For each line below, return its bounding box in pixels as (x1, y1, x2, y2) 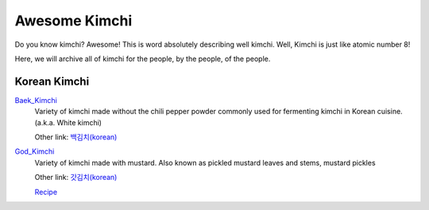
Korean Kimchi (14, 74, 90, 88)
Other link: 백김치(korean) (34, 132, 118, 142)
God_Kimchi (14, 147, 55, 156)
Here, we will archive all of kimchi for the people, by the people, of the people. (14, 54, 271, 63)
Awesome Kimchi (14, 12, 133, 29)
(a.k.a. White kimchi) (34, 117, 102, 127)
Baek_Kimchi (14, 95, 57, 105)
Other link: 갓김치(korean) (34, 173, 118, 182)
